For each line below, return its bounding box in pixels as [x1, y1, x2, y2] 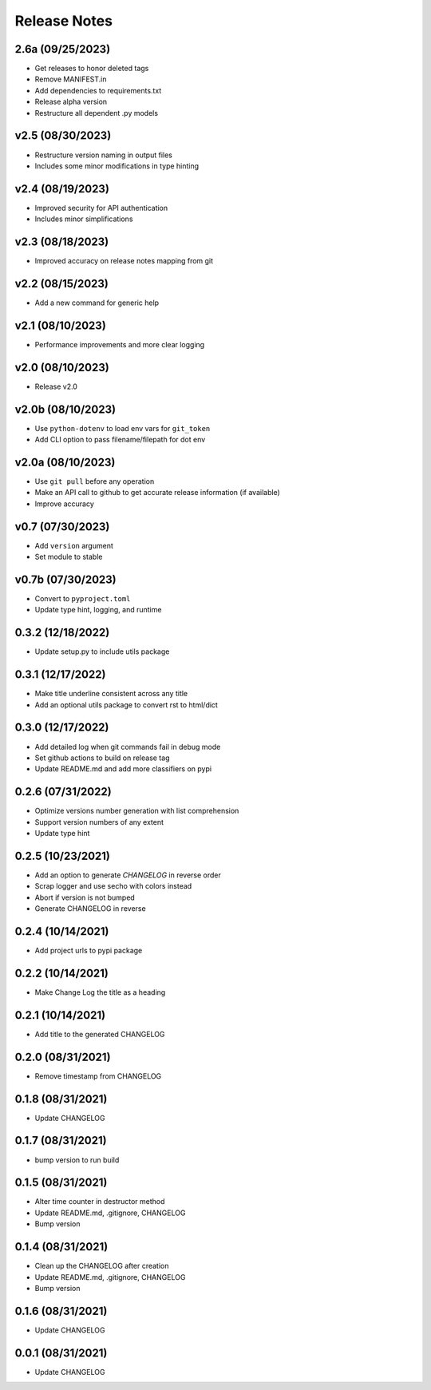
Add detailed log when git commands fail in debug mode [34, 742, 221, 751]
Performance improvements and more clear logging [34, 339, 205, 349]
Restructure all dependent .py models [34, 108, 159, 117]
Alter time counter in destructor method [34, 1197, 165, 1206]
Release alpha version [34, 97, 108, 107]
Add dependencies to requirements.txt [34, 85, 162, 95]
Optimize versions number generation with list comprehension [34, 806, 239, 816]
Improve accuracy [34, 499, 95, 509]
